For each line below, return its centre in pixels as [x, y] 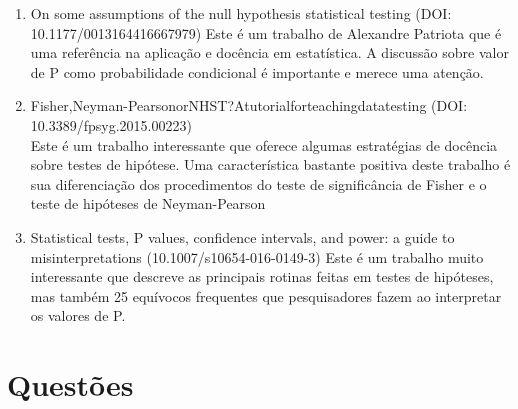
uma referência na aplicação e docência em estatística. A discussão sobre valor [269, 52]
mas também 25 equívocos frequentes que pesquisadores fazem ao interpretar [266, 295]
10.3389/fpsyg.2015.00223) [111, 124]
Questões [70, 384]
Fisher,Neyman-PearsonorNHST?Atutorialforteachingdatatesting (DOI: [249, 105]
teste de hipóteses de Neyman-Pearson [148, 203]
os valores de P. [78, 315]
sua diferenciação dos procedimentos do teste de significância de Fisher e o [258, 183]
